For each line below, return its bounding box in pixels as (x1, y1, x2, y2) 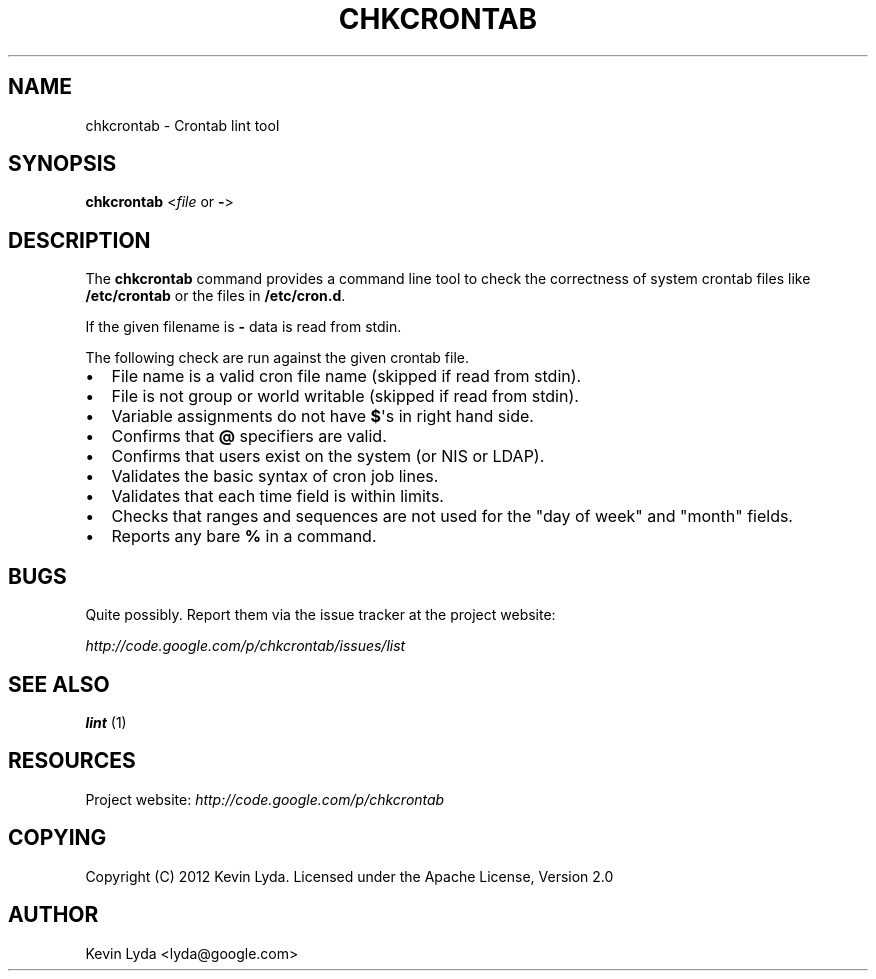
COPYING (8, 825, 107, 851)
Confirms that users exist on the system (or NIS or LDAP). (111, 446, 545, 467)
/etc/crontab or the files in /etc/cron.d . (85, 287, 346, 305)
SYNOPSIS (8, 151, 117, 177)
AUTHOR (8, 902, 99, 928)
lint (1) (85, 713, 127, 731)
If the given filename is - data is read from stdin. (85, 318, 402, 336)
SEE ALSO (8, 671, 110, 697)
